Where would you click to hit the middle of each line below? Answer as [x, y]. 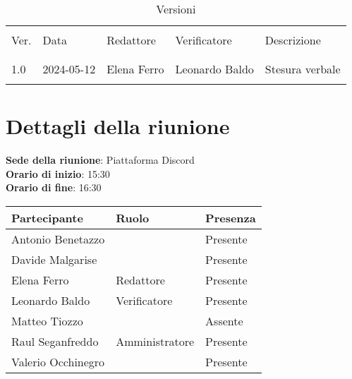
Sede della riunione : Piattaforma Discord [100, 160]
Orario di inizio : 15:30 [58, 173]
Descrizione [293, 40]
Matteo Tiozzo [47, 320]
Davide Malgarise [54, 259]
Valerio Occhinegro [58, 361]
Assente [224, 320]
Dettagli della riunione [118, 126]
